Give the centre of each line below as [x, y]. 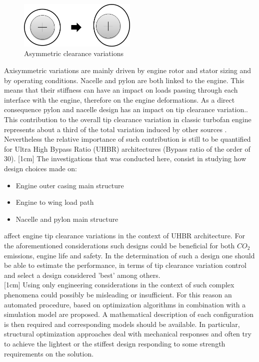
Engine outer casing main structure [70, 185]
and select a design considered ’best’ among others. [82, 275]
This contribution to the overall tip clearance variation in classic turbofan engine [128, 119]
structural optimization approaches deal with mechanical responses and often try [128, 334]
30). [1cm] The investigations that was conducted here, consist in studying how [125, 158]
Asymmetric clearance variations [74, 53]
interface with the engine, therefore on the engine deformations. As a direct [119, 99]
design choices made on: [40, 168]
